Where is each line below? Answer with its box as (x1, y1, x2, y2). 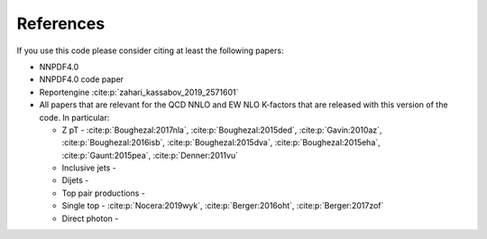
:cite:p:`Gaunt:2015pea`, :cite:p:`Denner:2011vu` (61, 150, 239, 161)
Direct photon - (61, 213, 119, 224)
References (16, 14, 106, 33)
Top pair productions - (61, 188, 146, 198)
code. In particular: (39, 112, 110, 123)
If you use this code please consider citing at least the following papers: (16, 45, 284, 56)
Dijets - (61, 175, 89, 186)
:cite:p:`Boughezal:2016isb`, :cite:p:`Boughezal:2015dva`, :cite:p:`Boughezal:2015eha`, (61, 137, 381, 148)
